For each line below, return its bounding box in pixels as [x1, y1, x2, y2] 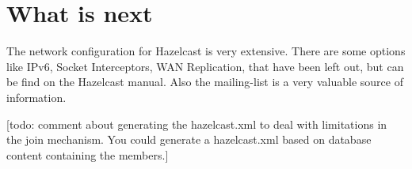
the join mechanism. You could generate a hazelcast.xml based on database [6, 131, 372, 148]
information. [6, 88, 67, 105]
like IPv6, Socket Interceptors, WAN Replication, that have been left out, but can [6, 58, 404, 74]
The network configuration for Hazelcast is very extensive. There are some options [6, 43, 406, 59]
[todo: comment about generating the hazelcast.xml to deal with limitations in [6, 115, 387, 132]
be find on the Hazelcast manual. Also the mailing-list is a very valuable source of [6, 73, 403, 90]
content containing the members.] [6, 146, 169, 163]
